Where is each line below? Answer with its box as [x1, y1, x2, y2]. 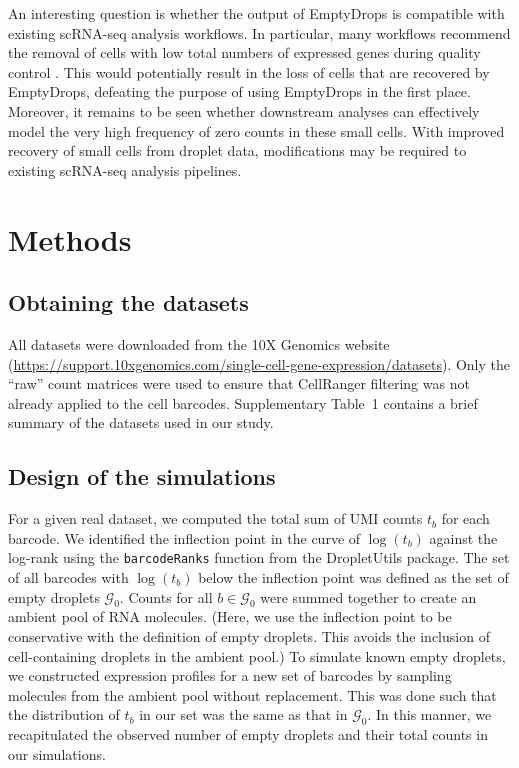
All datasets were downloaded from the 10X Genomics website [8, 333, 390, 354]
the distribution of [8, 704, 120, 725]
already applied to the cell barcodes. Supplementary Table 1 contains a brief [8, 392, 478, 413]
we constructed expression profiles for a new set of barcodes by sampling [8, 665, 452, 686]
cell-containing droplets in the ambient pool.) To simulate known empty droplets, [8, 645, 506, 666]
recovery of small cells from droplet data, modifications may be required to [8, 140, 467, 161]
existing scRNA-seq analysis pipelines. [8, 159, 242, 180]
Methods [8, 218, 132, 259]
